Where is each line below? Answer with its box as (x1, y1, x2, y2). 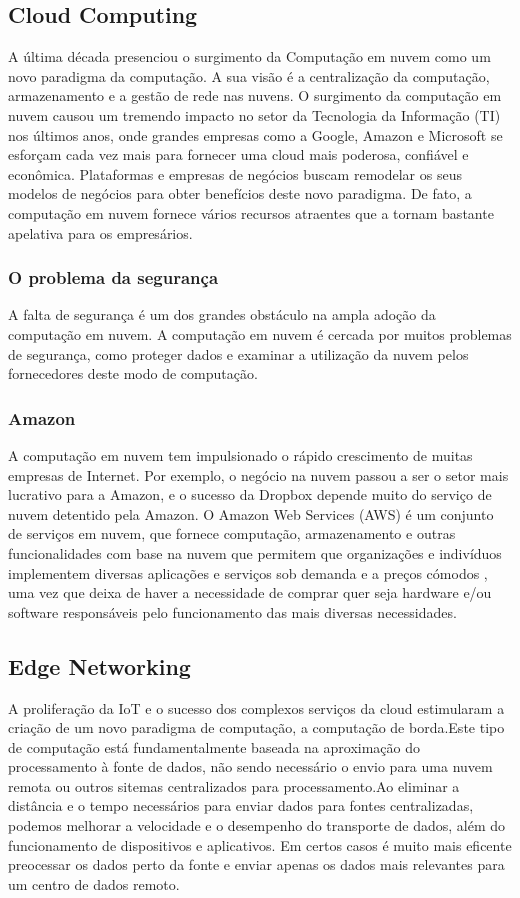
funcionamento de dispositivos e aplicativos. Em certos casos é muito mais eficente (8, 834, 512, 855)
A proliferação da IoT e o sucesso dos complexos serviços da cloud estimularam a (8, 697, 505, 718)
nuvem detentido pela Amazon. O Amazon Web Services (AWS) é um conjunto (8, 503, 494, 524)
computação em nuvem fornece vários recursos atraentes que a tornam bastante (8, 202, 494, 223)
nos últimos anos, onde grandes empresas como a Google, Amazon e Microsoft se (8, 124, 503, 145)
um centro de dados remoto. (8, 873, 180, 894)
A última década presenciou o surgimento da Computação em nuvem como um (8, 46, 491, 67)
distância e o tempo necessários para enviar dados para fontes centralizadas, (8, 795, 474, 816)
